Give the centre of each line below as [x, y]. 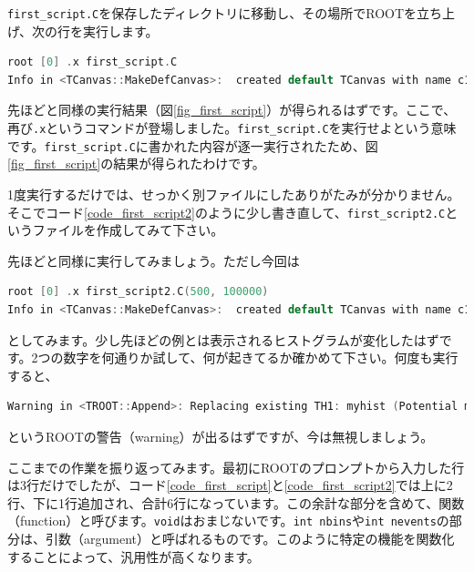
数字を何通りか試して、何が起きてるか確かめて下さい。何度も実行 [261, 357]
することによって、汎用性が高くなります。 [134, 556]
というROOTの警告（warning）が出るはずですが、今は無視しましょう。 [221, 436]
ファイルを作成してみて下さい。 [128, 230]
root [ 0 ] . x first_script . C [93, 62]
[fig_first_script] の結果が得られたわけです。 [136, 163]
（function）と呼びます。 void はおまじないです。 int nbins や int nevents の [228, 521]
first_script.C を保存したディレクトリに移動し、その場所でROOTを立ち [225, 13]
